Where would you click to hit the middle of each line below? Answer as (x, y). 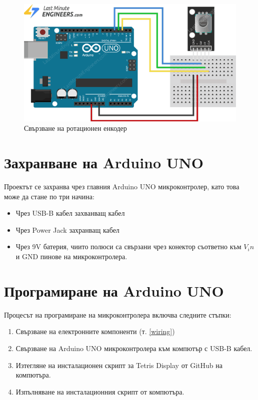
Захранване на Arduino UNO (104, 163)
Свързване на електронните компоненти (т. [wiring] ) (95, 331)
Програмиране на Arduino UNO (114, 290)
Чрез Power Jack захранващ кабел (67, 229)
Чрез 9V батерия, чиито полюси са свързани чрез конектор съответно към (128, 246)
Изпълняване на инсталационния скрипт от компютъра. (100, 391)
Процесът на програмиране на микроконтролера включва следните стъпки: (118, 314)
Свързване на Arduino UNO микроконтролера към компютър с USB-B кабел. (134, 348)
